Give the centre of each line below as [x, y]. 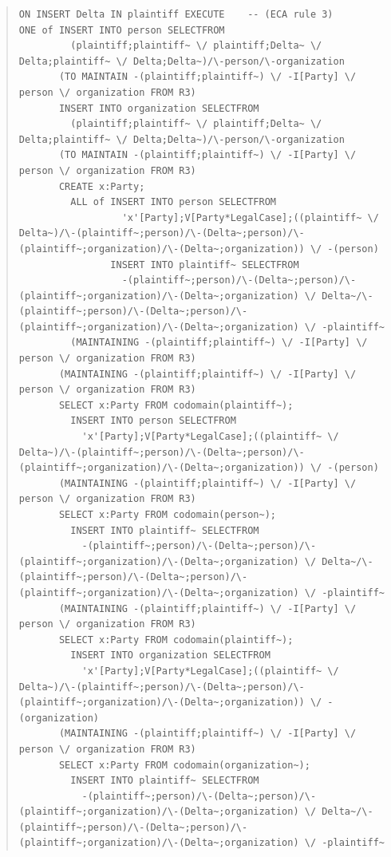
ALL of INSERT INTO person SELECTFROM [173, 202]
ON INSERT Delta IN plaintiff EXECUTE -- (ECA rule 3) [176, 14]
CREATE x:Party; [102, 186]
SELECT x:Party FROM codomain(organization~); [184, 765]
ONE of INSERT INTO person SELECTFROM [122, 30]
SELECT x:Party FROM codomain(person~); [167, 515]
